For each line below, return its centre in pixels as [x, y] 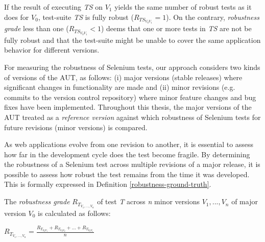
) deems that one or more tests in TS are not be [176, 28]
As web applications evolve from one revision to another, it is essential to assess [129, 144]
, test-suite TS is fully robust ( [86, 17]
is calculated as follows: [74, 213]
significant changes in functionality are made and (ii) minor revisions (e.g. [120, 87]
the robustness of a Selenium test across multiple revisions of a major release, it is [132, 164]
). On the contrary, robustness [213, 17]
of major [245, 201]
